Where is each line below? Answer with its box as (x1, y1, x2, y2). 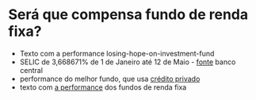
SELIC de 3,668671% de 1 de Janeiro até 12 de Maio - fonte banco (19, 57, 236, 67)
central (19, 65, 44, 75)
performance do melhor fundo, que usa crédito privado (19, 74, 201, 83)
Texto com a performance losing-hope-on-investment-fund (19, 48, 215, 58)
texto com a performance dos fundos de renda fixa (19, 82, 187, 92)
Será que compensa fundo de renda (8, 6, 248, 24)
